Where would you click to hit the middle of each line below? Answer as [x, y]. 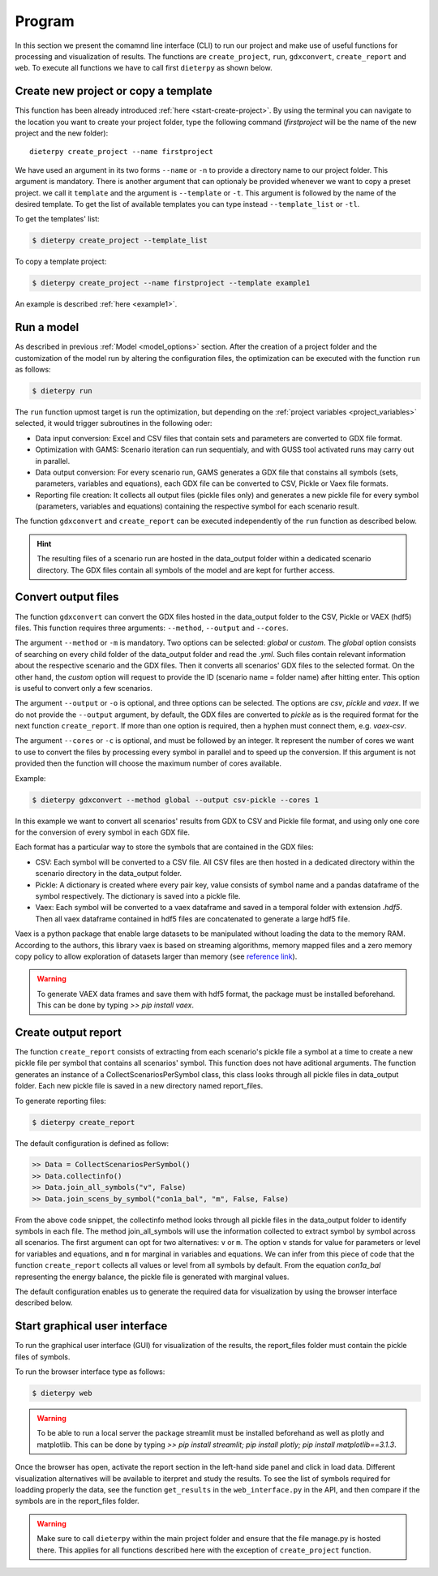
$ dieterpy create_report [84, 1122]
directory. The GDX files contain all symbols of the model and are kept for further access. [186, 570]
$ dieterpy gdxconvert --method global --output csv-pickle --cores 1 [176, 800]
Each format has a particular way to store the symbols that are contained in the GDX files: [164, 847]
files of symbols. [43, 1357]
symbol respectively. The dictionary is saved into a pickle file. [138, 895]
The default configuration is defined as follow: [92, 1143]
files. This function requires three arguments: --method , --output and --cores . [152, 628]
